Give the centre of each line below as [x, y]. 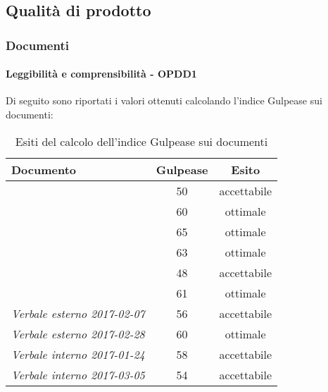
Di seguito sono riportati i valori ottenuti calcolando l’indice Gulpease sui [164, 100]
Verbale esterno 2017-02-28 [78, 333]
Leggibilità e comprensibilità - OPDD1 [101, 74]
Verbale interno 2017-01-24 [78, 354]
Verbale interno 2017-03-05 [78, 374]
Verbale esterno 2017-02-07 [78, 313]
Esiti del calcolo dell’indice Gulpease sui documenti [141, 141]
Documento [44, 169]
